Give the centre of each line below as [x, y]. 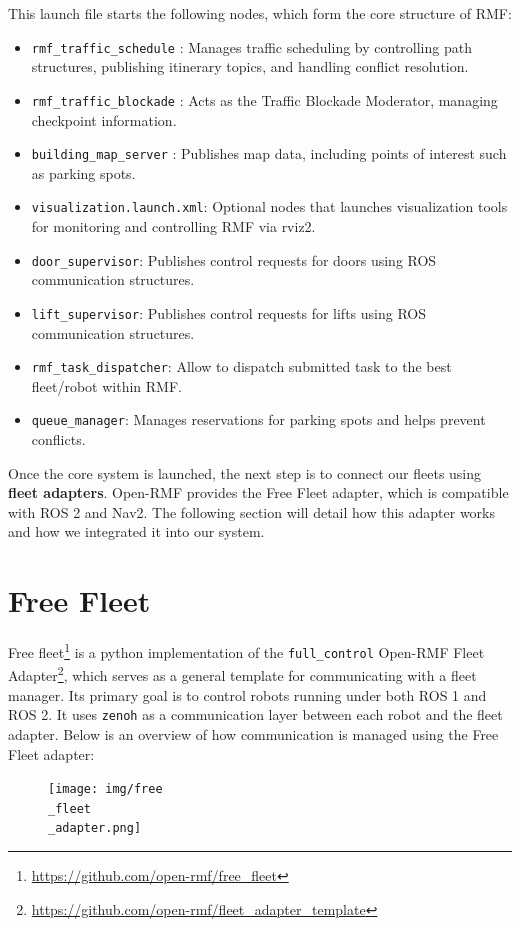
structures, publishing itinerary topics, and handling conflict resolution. [250, 66]
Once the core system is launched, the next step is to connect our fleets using [245, 472]
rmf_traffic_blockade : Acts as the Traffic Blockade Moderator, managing [264, 99]
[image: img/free [105, 789]
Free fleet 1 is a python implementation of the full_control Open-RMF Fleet [246, 650]
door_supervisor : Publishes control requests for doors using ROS [234, 259]
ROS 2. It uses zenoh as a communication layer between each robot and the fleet [255, 714]
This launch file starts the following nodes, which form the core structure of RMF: [260, 13]
